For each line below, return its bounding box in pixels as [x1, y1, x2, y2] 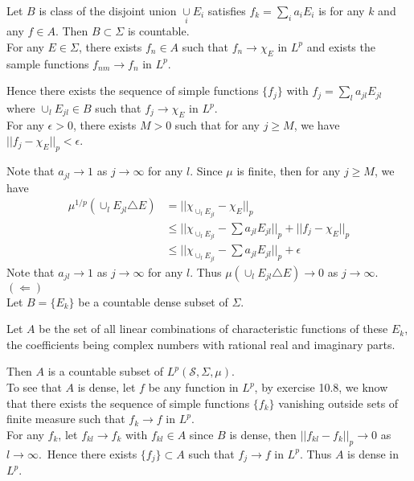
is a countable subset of [47, 363, 164, 380]
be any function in [148, 379, 239, 396]
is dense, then [229, 425, 297, 442]
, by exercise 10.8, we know [254, 379, 388, 396]
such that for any [174, 116, 260, 133]
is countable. [127, 23, 190, 39]
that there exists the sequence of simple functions [6, 394, 250, 411]
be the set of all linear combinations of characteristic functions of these [39, 320, 388, 337]
